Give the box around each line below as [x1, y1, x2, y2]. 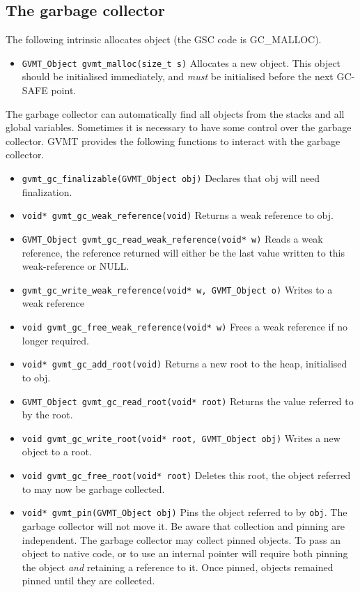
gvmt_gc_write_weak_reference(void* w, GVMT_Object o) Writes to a [22, 282, 333, 296]
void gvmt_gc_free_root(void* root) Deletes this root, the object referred [22, 468, 351, 483]
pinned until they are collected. [22, 573, 155, 588]
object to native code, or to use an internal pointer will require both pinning [22, 546, 348, 561]
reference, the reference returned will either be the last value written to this [22, 245, 345, 259]
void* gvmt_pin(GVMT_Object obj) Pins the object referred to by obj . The [22, 505, 347, 519]
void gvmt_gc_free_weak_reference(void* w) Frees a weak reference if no [22, 319, 348, 334]
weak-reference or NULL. [22, 259, 130, 273]
